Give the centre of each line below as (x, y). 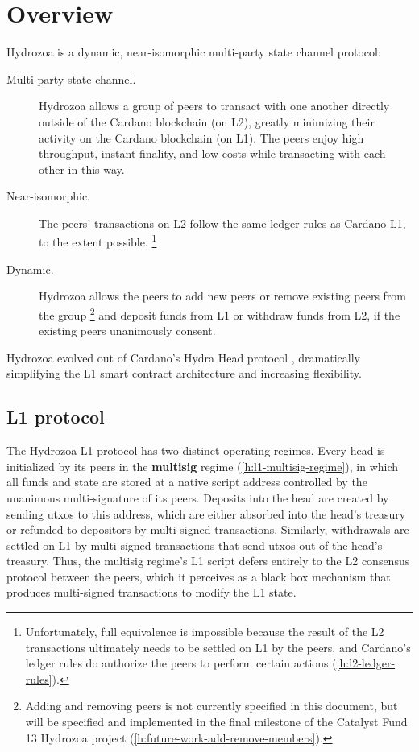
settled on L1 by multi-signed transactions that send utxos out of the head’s (195, 545)
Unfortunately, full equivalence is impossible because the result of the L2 (205, 632)
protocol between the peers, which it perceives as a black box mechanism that (199, 576)
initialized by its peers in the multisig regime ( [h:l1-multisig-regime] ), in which (203, 466)
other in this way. (82, 169)
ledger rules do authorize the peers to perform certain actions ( (181, 663)
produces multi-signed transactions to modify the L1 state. (151, 592)
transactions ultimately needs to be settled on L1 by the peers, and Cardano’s (218, 647)
